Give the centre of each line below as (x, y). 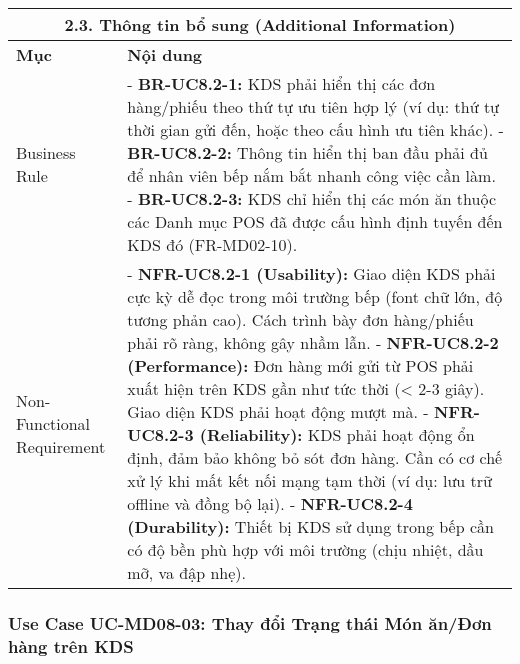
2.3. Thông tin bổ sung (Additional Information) (260, 24)
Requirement (61, 446)
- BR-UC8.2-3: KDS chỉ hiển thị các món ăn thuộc (311, 198)
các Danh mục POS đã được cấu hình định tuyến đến (315, 221)
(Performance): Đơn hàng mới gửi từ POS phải (300, 365)
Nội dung (165, 54)
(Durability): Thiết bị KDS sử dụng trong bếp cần (310, 526)
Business (46, 152)
